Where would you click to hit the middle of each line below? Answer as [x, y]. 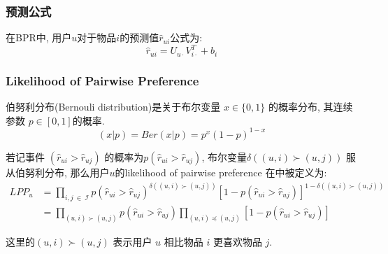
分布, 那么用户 [77, 172]
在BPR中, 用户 [39, 37]
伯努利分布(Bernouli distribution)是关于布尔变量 [113, 107]
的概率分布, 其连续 [310, 107]
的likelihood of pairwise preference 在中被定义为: [221, 172]
